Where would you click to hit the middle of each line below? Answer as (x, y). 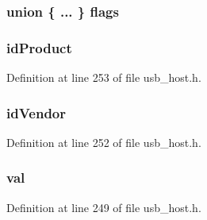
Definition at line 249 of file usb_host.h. (104, 207)
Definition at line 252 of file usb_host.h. (104, 142)
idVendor (36, 112)
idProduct (39, 47)
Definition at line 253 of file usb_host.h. (104, 77)
